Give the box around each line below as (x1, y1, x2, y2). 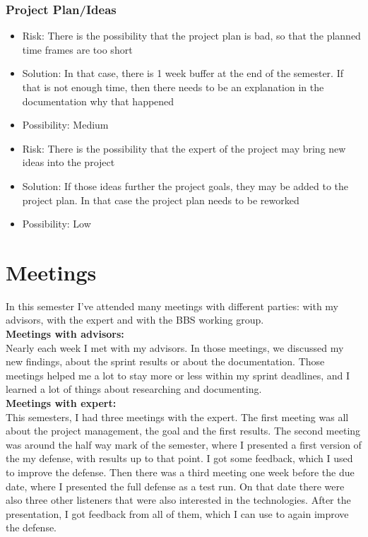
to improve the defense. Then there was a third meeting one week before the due (6, 465, 355, 479)
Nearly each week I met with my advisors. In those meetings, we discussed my (6, 340, 344, 355)
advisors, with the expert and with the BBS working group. (6, 312, 264, 327)
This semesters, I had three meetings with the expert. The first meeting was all (6, 409, 349, 424)
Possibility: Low (22, 216, 91, 231)
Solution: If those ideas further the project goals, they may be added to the (22, 178, 348, 193)
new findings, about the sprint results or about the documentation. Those (6, 354, 325, 369)
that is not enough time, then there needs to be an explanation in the (22, 80, 324, 94)
